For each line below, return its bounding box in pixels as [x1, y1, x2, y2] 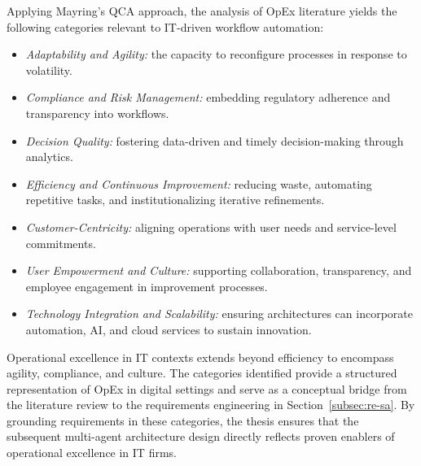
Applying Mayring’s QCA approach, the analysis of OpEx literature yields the [7, 2, 397, 19]
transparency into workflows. [25, 104, 169, 121]
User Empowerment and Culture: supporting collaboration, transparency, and [25, 262, 412, 279]
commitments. [25, 234, 96, 251]
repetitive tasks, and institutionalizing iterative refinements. [25, 191, 325, 208]
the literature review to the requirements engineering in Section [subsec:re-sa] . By [7, 396, 415, 413]
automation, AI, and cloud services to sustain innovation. [25, 320, 312, 338]
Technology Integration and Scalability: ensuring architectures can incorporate [25, 305, 413, 322]
